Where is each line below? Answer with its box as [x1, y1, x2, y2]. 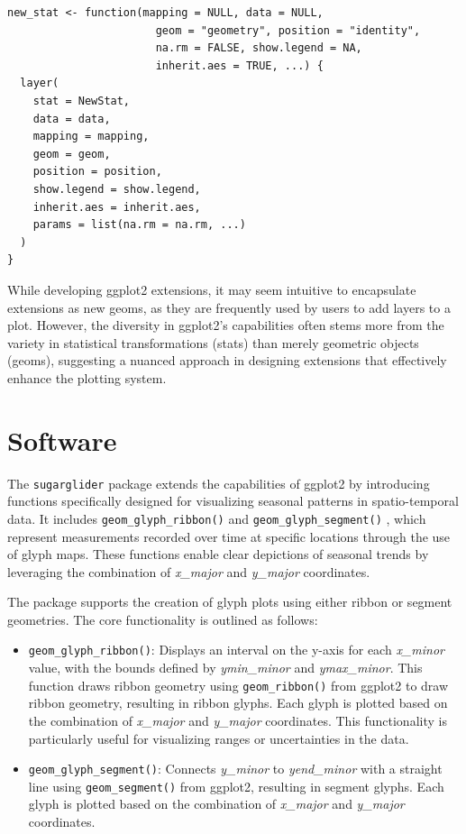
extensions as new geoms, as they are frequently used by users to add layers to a [7, 298, 451, 316]
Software [7, 421, 117, 458]
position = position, [32, 165, 162, 179]
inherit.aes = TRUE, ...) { [155, 59, 324, 72]
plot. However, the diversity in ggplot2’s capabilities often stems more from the [7, 316, 444, 335]
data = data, [32, 112, 111, 125]
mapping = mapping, [32, 130, 150, 143]
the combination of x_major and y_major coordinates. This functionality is [28, 710, 447, 729]
